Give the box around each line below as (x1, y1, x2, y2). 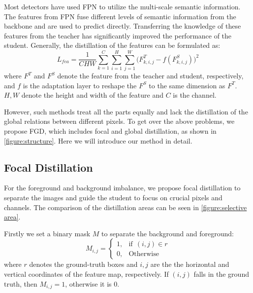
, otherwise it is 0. (65, 278, 120, 289)
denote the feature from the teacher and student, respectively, (57, 71, 244, 81)
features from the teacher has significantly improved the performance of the (4, 30, 232, 40)
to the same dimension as (149, 80, 225, 90)
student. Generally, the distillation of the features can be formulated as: (4, 40, 221, 50)
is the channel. (173, 90, 217, 100)
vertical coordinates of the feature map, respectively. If (4, 269, 169, 279)
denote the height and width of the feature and (21, 90, 163, 100)
